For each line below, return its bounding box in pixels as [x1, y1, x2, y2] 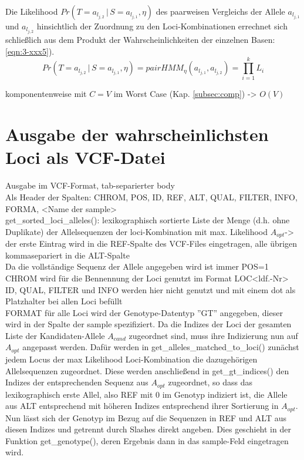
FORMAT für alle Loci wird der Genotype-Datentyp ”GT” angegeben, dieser [5, 306, 283, 318]
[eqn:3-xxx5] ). [5, 45, 55, 57]
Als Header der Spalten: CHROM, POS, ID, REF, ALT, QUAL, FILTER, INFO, [5, 190, 298, 203]
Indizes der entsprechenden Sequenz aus [5, 376, 148, 388]
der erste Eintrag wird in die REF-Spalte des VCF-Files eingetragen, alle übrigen [5, 237, 298, 250]
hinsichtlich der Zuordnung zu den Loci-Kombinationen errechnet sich [36, 20, 288, 32]
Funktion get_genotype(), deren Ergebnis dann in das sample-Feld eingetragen [5, 434, 289, 446]
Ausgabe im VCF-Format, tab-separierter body [5, 179, 175, 192]
